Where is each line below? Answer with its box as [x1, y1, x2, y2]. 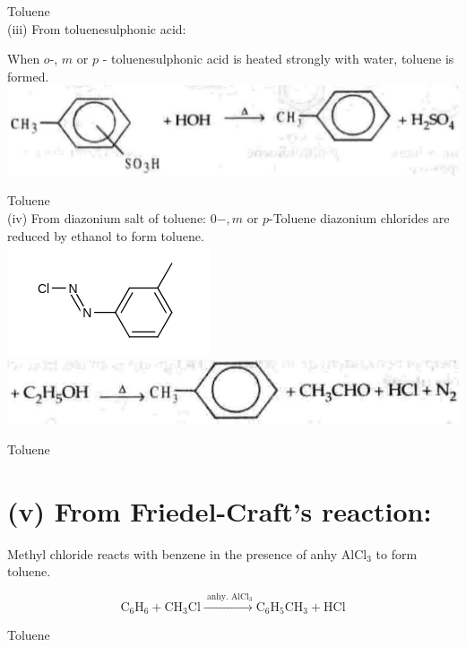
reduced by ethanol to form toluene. [7, 226, 204, 245]
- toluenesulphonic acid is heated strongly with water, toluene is [102, 49, 454, 68]
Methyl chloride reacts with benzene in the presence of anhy [7, 544, 338, 563]
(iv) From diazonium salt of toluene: [7, 208, 206, 227]
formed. [7, 66, 49, 85]
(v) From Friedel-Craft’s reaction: [7, 492, 432, 529]
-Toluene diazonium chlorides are [268, 208, 450, 227]
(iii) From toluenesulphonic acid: [7, 19, 186, 38]
